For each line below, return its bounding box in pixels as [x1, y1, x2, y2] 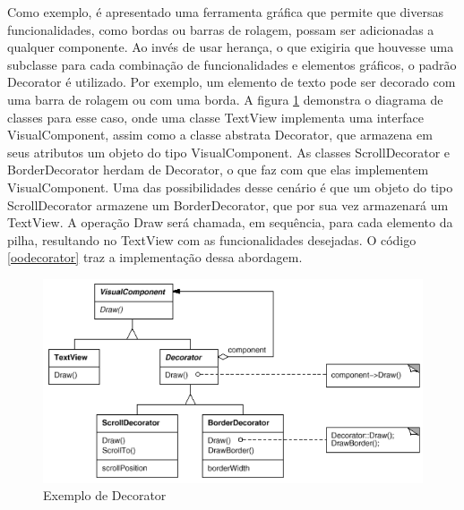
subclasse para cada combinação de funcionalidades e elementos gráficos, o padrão [7, 55, 457, 73]
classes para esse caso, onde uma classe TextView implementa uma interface [7, 107, 424, 126]
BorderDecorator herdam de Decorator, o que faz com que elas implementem [7, 160, 429, 179]
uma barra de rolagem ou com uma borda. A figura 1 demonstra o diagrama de [7, 89, 443, 108]
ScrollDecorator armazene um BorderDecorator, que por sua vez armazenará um [7, 195, 449, 214]
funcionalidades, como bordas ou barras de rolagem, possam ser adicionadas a [7, 20, 434, 38]
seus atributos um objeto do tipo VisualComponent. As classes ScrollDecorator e [7, 142, 451, 161]
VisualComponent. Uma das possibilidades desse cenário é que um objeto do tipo [7, 177, 453, 196]
